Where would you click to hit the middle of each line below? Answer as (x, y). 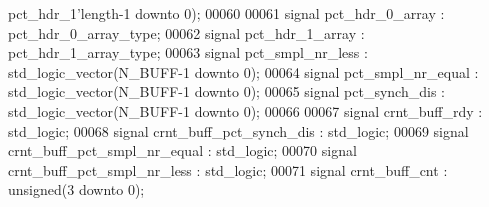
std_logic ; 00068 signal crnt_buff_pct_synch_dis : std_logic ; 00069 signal (238, 130)
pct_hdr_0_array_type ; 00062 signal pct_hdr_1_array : (186, 32)
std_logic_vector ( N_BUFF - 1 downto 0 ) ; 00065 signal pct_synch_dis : (226, 91)
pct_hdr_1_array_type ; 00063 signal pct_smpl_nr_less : (188, 52)
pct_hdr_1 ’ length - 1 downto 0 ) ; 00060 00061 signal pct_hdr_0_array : (226, 13)
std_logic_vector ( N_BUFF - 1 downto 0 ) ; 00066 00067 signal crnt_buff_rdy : (245, 110)
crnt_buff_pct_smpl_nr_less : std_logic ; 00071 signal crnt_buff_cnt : (228, 169)
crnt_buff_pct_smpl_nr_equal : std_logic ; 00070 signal (182, 150)
